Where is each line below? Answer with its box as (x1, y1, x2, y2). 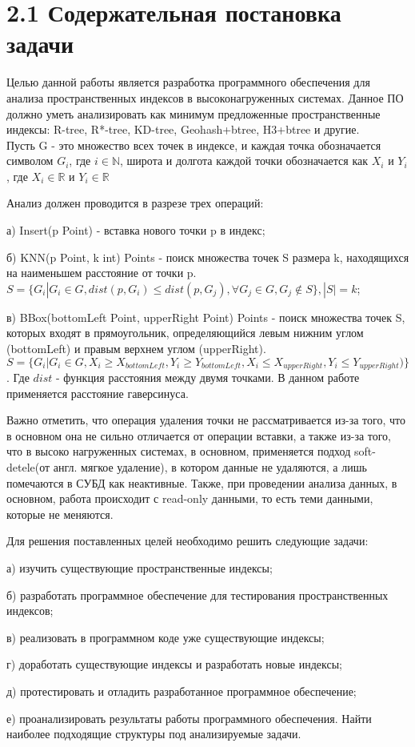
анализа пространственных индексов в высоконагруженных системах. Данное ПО (6, 89, 404, 106)
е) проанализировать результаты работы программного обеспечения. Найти (6, 709, 372, 726)
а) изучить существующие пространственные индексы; (6, 560, 273, 576)
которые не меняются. (6, 505, 114, 522)
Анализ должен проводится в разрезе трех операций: (6, 195, 264, 211)
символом (6, 152, 54, 169)
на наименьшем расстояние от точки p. (6, 264, 197, 281)
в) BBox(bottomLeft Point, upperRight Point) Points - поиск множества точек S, (6, 308, 405, 325)
